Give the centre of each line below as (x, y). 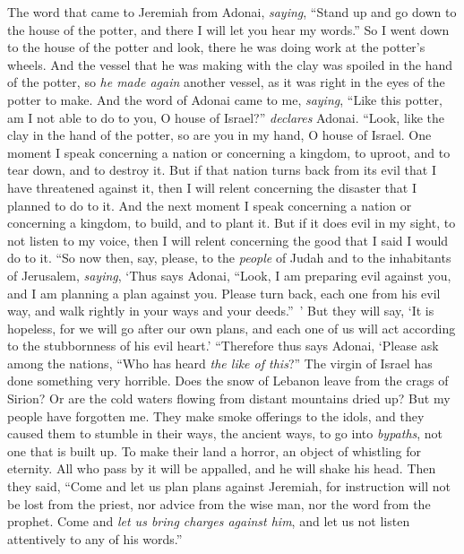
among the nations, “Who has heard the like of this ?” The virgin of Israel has (220, 363)
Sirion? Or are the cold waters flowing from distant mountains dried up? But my (229, 398)
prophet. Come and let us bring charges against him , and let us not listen (209, 521)
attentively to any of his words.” (95, 538)
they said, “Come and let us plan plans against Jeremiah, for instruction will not (229, 486)
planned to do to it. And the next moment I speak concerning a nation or (210, 205)
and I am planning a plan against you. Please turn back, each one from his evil (224, 293)
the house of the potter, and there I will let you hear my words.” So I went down (228, 29)
